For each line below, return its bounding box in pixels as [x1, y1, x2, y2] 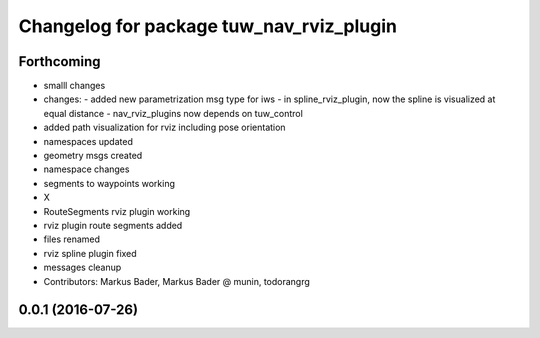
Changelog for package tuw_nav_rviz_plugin [18, 15, 397, 37]
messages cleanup [43, 261, 122, 274]
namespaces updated [43, 135, 134, 147]
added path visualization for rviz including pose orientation [43, 121, 286, 134]
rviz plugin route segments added [43, 219, 183, 231]
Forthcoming [18, 53, 101, 70]
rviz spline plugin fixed [43, 247, 137, 259]
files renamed [43, 233, 100, 245]
